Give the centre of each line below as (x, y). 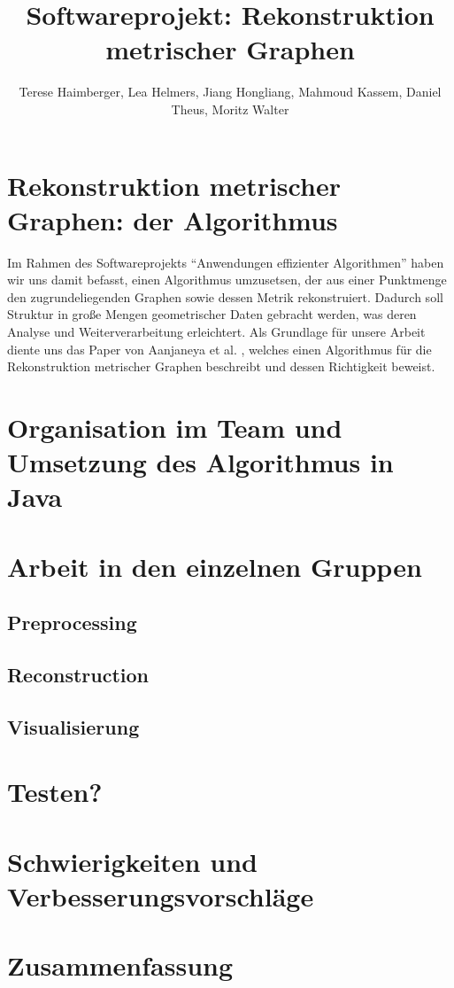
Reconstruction (78, 675)
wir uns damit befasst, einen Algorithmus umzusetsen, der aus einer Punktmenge (227, 280)
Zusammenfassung (120, 965)
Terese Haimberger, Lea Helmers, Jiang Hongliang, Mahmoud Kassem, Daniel (230, 92)
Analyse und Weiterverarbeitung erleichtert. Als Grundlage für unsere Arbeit (216, 331)
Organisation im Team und (175, 427)
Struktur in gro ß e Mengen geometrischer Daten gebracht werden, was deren (212, 314)
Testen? (55, 792)
